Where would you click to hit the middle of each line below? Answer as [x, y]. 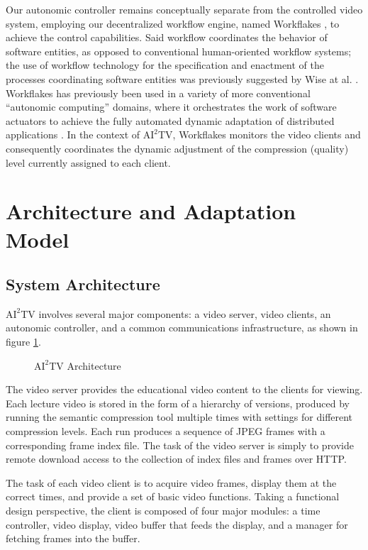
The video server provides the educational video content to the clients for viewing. [184, 389]
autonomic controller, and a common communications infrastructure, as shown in [182, 328]
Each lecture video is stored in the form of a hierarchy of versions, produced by [178, 403]
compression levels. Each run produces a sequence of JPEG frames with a [166, 431]
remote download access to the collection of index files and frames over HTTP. [176, 459]
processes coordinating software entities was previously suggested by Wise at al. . [182, 78]
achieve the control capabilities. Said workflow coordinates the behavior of [167, 37]
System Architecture [83, 284]
